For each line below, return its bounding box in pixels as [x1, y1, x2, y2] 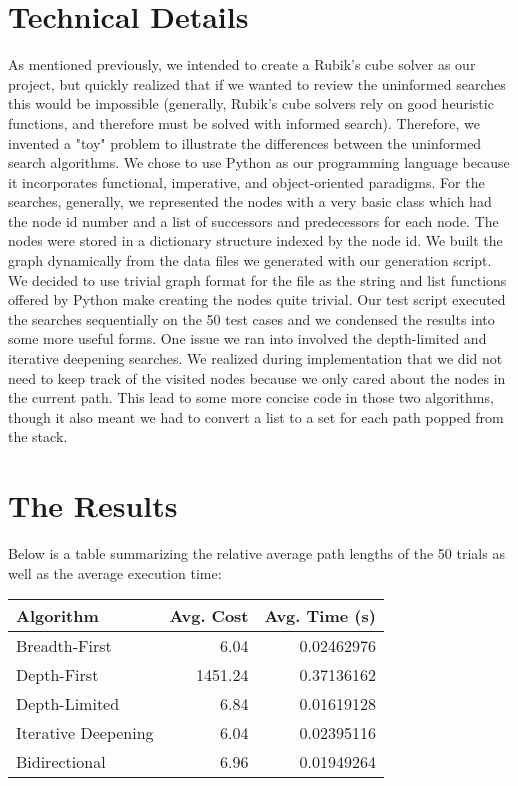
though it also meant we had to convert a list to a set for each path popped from [8, 406, 504, 427]
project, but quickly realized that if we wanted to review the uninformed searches [8, 73, 506, 94]
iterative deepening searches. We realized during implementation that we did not [8, 348, 503, 369]
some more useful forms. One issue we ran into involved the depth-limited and [8, 328, 487, 349]
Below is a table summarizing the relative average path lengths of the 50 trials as [8, 543, 505, 564]
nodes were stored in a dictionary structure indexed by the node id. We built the [8, 230, 503, 251]
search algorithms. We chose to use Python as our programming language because [8, 152, 510, 173]
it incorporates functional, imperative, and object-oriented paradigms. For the [8, 171, 485, 192]
